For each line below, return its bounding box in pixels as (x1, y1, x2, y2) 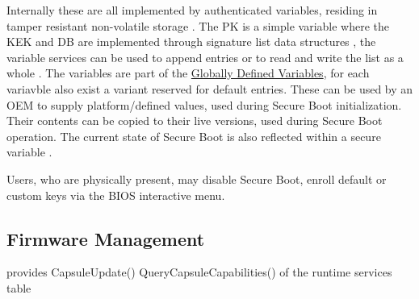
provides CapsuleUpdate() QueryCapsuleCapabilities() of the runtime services (6, 264, 392, 280)
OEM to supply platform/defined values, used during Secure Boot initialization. (6, 96, 402, 113)
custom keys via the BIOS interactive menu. (6, 186, 225, 203)
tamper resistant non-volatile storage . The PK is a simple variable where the (6, 17, 390, 34)
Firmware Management (6, 226, 205, 251)
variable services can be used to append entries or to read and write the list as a (6, 48, 404, 65)
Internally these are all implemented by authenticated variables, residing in (6, 2, 378, 18)
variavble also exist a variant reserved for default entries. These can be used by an (6, 80, 413, 97)
